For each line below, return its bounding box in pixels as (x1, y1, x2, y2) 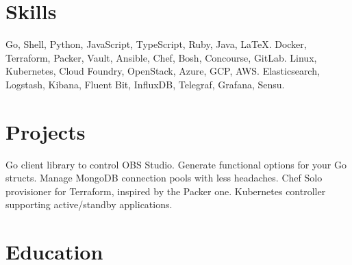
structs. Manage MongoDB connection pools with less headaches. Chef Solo (5, 171, 323, 185)
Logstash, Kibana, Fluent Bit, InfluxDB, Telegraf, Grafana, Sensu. (5, 77, 285, 91)
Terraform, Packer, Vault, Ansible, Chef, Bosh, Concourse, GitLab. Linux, (5, 50, 317, 64)
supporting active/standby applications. (5, 197, 173, 212)
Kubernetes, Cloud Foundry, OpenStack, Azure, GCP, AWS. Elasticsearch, (5, 64, 320, 78)
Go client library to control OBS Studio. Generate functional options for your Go (5, 157, 347, 171)
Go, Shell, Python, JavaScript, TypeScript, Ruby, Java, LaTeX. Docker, (5, 37, 307, 51)
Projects (5, 117, 86, 145)
